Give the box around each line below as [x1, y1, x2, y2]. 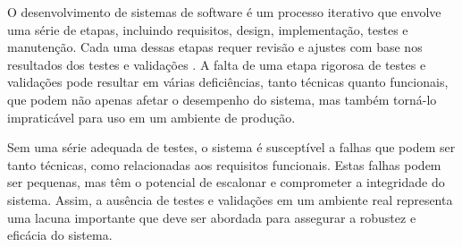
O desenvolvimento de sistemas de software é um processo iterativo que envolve [7, 3, 441, 21]
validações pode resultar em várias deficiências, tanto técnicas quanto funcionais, [7, 72, 449, 91]
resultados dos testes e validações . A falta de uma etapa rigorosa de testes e [7, 55, 426, 73]
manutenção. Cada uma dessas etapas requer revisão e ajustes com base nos [7, 38, 423, 56]
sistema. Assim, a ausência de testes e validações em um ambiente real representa [7, 190, 453, 209]
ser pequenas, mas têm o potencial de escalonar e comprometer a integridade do [7, 173, 445, 192]
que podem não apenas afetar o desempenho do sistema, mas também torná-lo [7, 89, 437, 108]
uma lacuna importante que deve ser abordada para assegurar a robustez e [7, 208, 416, 226]
